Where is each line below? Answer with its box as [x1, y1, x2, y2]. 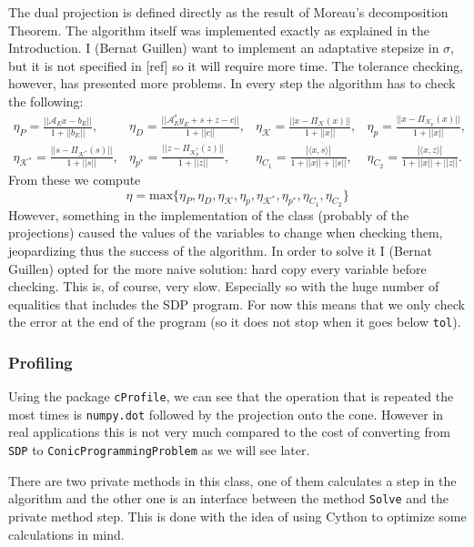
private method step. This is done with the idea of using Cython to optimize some [8, 506, 467, 525]
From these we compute [8, 169, 141, 188]
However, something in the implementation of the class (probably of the [8, 205, 409, 224]
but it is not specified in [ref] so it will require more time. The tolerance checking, [8, 56, 464, 75]
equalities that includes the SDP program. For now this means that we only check [8, 294, 465, 313]
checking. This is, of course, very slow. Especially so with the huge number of [8, 277, 439, 296]
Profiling [8, 350, 73, 373]
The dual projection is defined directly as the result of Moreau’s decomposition [8, 3, 449, 21]
